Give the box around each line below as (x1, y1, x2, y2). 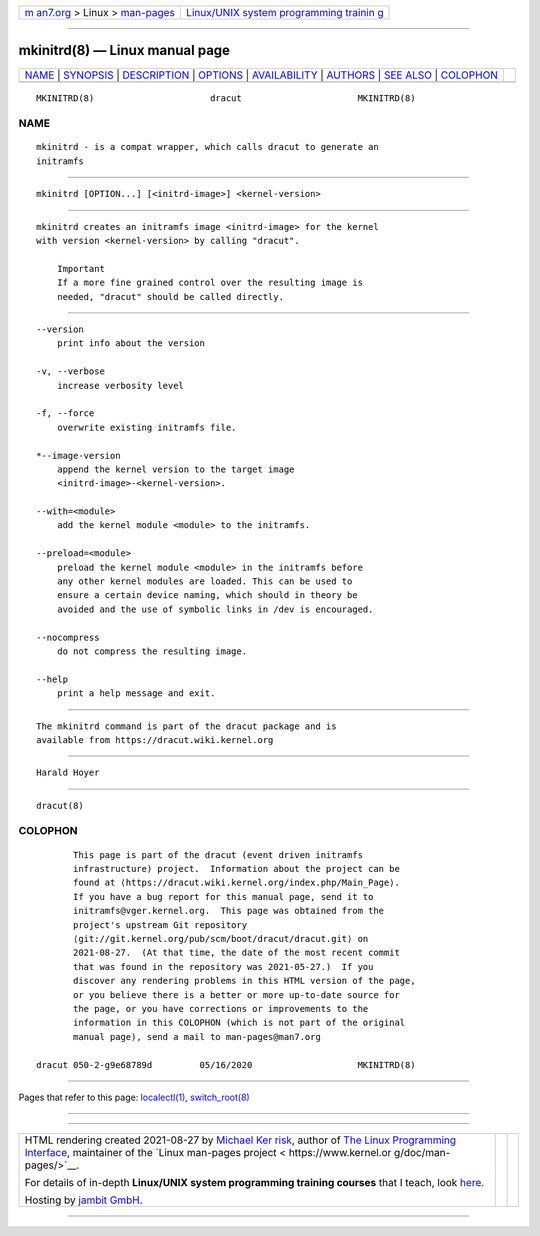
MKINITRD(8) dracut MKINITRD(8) (36, 92, 416, 104)
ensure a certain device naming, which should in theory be (56, 590, 359, 601)
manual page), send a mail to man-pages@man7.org (73, 1031, 322, 1042)
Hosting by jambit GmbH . (24, 1193, 144, 1207)
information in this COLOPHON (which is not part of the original (73, 1017, 406, 1029)
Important (56, 263, 105, 274)
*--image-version (36, 450, 121, 461)
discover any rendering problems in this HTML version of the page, (73, 975, 416, 987)
